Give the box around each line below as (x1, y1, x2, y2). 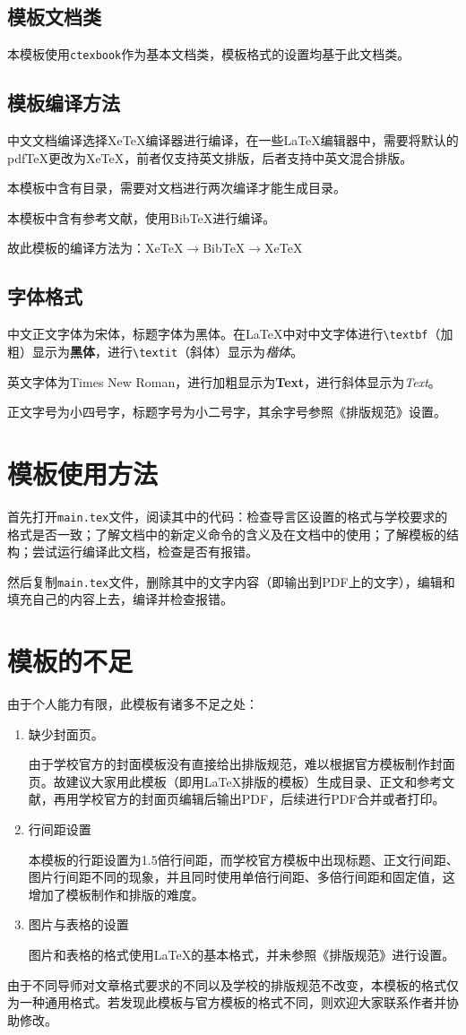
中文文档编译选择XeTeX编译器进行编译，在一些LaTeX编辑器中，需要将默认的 (7, 131, 459, 150)
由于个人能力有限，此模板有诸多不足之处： (7, 694, 258, 713)
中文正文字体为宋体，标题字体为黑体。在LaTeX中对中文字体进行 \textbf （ (7, 324, 441, 343)
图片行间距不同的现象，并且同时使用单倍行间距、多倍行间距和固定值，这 (28, 867, 455, 886)
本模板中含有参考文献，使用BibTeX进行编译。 (7, 208, 276, 227)
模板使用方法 (7, 454, 159, 491)
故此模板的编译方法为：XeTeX (7, 238, 184, 257)
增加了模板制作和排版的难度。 (28, 884, 204, 903)
